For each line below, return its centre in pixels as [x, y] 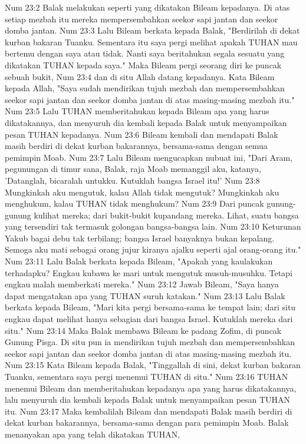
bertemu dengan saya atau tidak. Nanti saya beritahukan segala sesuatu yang [145, 53]
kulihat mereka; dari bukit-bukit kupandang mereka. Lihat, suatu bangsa [166, 215]
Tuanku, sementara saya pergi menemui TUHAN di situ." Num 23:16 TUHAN [147, 376]
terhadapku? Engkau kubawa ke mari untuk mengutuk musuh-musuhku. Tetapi [149, 272]
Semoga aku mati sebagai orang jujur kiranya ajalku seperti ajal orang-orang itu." [153, 249]
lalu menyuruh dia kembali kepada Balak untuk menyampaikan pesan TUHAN [148, 400]
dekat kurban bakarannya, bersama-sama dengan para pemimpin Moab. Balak [147, 423]
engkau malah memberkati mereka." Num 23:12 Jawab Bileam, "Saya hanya [142, 284]
